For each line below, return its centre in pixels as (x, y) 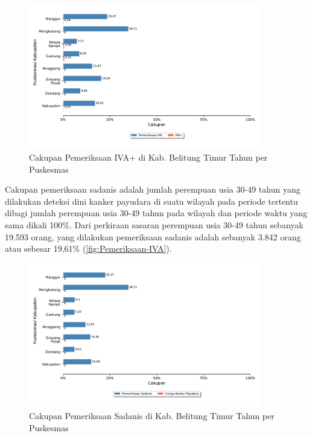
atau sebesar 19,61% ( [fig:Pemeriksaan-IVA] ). (88, 248)
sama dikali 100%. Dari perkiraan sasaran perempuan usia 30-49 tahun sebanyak (154, 225)
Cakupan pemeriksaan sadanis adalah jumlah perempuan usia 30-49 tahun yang (153, 189)
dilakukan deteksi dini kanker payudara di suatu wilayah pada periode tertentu (151, 201)
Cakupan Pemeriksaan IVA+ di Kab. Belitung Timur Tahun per (148, 157)
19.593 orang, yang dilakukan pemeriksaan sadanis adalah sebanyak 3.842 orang (153, 236)
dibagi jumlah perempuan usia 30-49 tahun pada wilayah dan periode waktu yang (156, 213)
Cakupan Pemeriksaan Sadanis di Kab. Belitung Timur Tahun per (152, 415)
